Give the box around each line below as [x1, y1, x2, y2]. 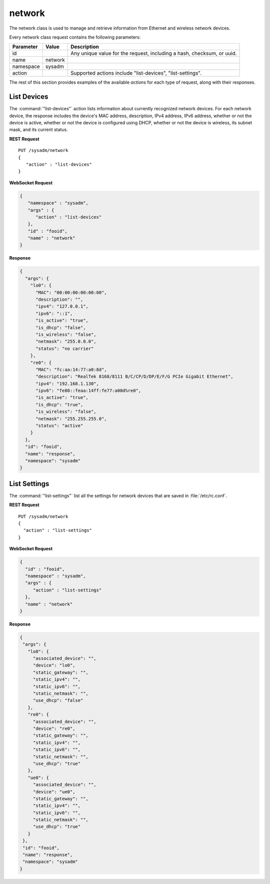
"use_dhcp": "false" [32, 698, 83, 704]
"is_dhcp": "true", [35, 401, 83, 407]
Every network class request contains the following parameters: [9, 34, 141, 40]
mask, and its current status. [9, 127, 68, 133]
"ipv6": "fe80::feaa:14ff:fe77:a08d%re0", [35, 388, 141, 393]
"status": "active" [35, 423, 83, 428]
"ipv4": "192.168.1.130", [35, 381, 99, 386]
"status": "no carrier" [35, 346, 94, 351]
